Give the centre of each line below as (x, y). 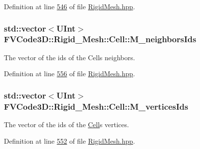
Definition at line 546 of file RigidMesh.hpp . (70, 6)
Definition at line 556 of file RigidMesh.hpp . (70, 74)
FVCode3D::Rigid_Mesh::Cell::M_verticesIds (96, 106)
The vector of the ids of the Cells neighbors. (70, 57)
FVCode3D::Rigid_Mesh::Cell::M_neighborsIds (100, 39)
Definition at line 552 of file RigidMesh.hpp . (70, 141)
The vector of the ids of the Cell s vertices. (66, 124)
